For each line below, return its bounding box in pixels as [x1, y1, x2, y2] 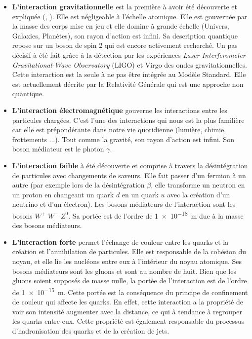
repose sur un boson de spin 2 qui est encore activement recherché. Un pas [12, 40, 238, 50]
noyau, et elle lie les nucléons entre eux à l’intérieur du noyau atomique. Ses [12, 256, 242, 266]
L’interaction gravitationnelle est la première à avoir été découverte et [12, 1, 237, 11]
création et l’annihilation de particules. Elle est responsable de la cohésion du [12, 246, 247, 257]
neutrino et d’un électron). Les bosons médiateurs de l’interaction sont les [12, 199, 236, 209]
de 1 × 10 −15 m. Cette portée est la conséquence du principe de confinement [12, 285, 248, 297]
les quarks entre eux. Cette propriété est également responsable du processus [12, 316, 245, 326]
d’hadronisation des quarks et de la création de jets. [12, 325, 169, 336]
